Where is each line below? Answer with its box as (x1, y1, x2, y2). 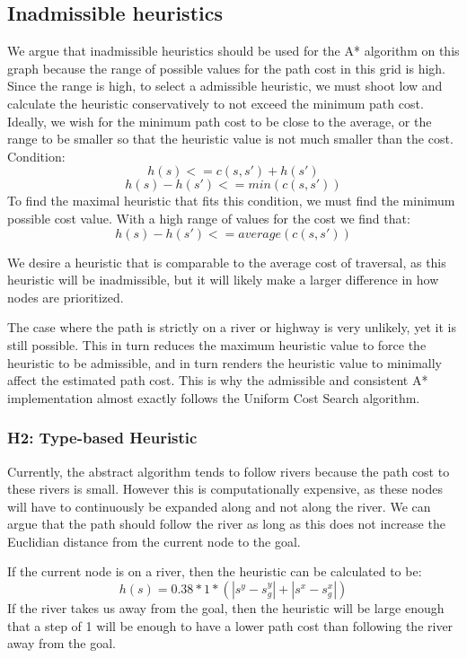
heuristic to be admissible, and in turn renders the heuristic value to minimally (7, 353, 442, 372)
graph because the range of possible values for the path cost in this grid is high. (7, 58, 445, 77)
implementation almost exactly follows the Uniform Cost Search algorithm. (7, 388, 420, 407)
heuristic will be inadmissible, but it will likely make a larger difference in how (7, 270, 439, 289)
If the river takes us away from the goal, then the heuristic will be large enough (7, 599, 445, 618)
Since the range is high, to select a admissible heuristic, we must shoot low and (7, 76, 443, 95)
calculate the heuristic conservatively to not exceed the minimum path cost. (7, 93, 424, 112)
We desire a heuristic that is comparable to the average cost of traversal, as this (7, 252, 446, 271)
